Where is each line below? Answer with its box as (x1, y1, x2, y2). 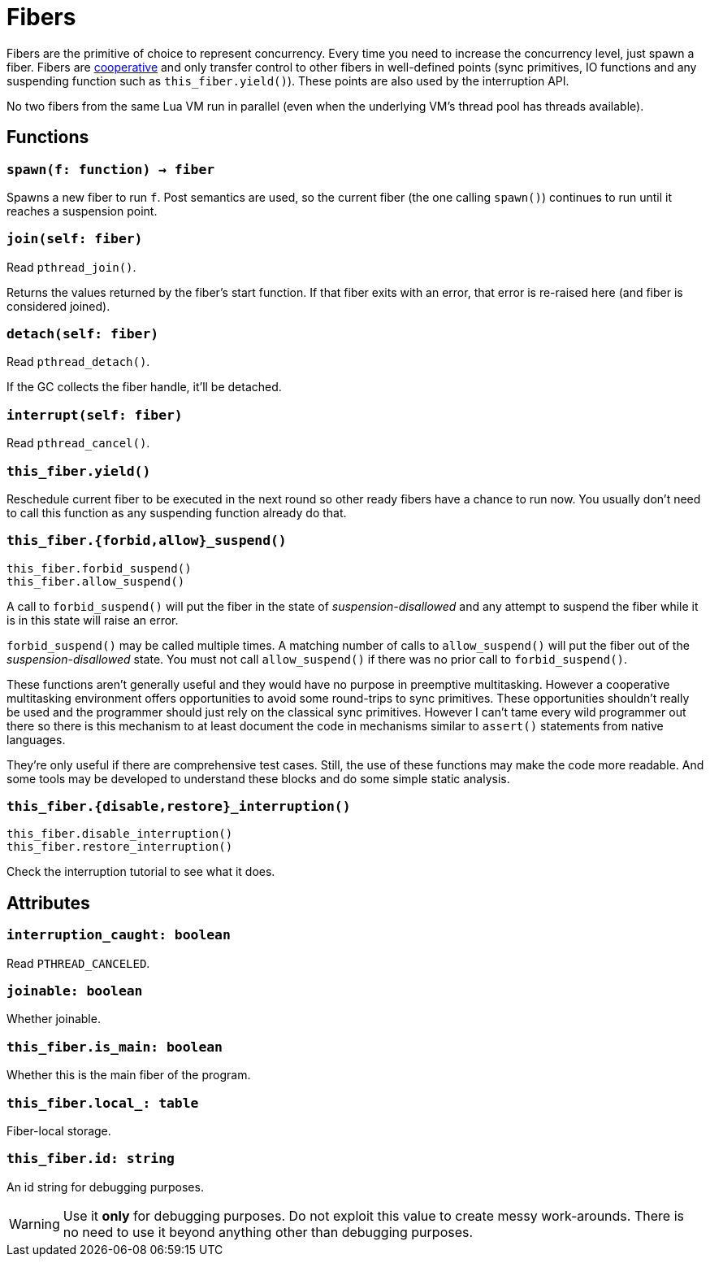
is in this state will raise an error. (6, 612, 179, 627)
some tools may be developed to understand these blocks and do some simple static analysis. (6, 771, 510, 786)
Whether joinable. (6, 1012, 101, 1026)
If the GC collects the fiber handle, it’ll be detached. (6, 380, 282, 394)
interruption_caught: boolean (6, 927, 231, 943)
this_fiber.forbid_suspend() (6, 561, 192, 575)
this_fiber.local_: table (6, 1095, 199, 1111)
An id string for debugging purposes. (6, 1179, 204, 1194)
